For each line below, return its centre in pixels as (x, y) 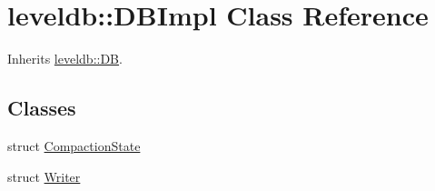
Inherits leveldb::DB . (65, 59)
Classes (42, 108)
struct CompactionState (74, 145)
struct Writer (44, 176)
